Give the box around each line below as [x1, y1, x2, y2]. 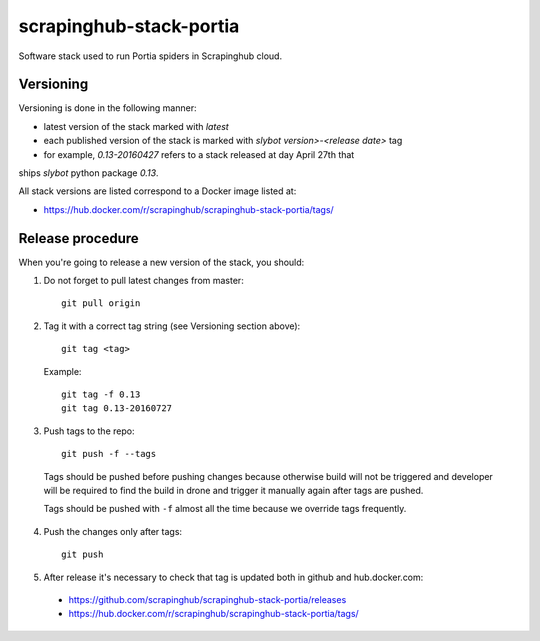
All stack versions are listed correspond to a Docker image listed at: [18, 185, 297, 197]
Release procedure [18, 230, 139, 247]
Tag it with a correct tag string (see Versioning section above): [43, 320, 301, 332]
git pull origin [61, 298, 141, 309]
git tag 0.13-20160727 [61, 403, 173, 414]
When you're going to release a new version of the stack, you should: [18, 256, 305, 268]
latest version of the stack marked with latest [43, 120, 229, 132]
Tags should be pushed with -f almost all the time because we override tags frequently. [43, 503, 407, 515]
